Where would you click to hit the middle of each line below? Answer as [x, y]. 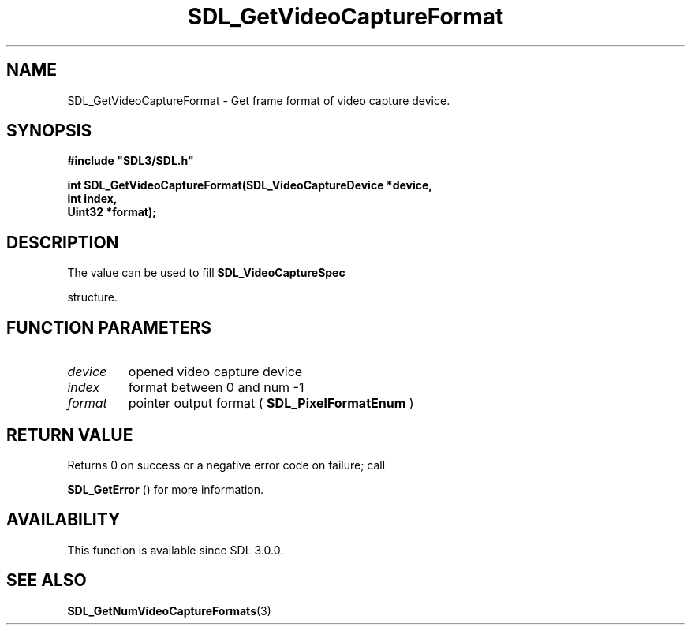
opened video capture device [215, 372]
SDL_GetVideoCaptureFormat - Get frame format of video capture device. [259, 100]
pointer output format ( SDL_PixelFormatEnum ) [271, 403]
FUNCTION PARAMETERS [109, 327]
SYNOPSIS [49, 131]
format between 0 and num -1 [216, 388]
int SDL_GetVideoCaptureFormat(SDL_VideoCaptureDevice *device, [250, 185]
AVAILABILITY [63, 520]
